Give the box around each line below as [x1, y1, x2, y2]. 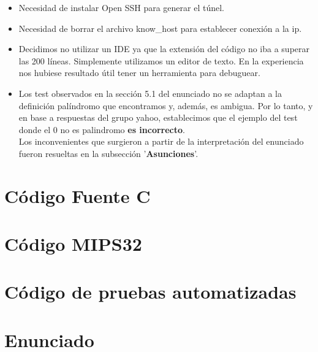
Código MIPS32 [4, 231, 142, 256]
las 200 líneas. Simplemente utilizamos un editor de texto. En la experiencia [18, 54, 304, 67]
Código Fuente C [4, 183, 151, 208]
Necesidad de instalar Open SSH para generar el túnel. [18, 1, 224, 13]
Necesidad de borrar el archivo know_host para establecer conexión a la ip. [18, 21, 302, 34]
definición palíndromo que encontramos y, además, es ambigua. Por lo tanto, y [18, 99, 313, 112]
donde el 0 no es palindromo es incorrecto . [18, 123, 185, 136]
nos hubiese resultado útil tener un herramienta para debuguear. [18, 66, 260, 79]
